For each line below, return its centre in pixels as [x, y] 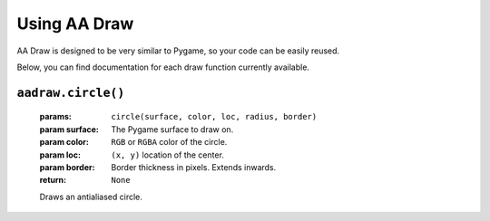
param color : [64, 142]
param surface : [69, 129]
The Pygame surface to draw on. [172, 129]
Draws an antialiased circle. [91, 197]
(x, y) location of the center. [167, 155]
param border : [67, 167]
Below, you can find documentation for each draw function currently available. [163, 67]
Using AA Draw [75, 24]
